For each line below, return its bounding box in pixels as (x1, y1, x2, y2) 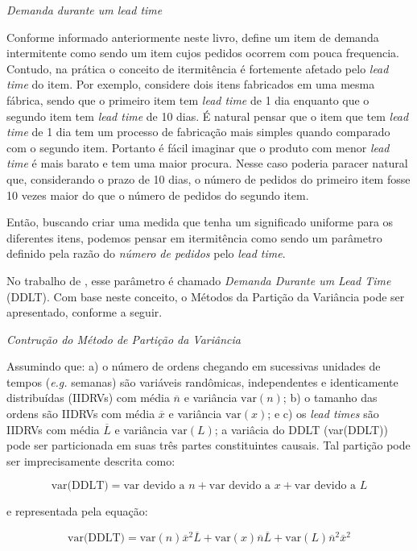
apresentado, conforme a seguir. (6, 304, 163, 321)
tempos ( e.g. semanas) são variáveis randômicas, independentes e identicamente (6, 373, 398, 390)
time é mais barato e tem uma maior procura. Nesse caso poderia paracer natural (6, 155, 408, 172)
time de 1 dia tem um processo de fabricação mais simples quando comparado (6, 123, 390, 140)
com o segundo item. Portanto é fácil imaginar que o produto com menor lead (6, 139, 390, 155)
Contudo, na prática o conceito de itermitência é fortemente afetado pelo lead (6, 60, 389, 77)
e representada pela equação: (6, 503, 148, 520)
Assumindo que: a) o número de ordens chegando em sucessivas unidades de (6, 358, 381, 375)
